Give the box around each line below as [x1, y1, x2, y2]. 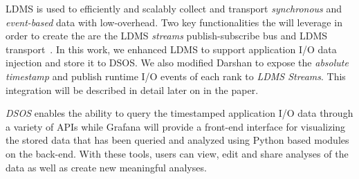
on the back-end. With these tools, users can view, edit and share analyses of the [6, 146, 349, 160]
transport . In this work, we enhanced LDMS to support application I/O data [6, 41, 337, 56]
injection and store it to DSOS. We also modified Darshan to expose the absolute [6, 55, 349, 70]
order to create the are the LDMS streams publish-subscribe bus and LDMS [6, 28, 328, 43]
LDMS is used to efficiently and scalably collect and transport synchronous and [6, 1, 342, 15]
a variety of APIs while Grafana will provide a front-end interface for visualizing [6, 119, 346, 133]
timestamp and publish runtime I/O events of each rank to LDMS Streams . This [6, 68, 346, 83]
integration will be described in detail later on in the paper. [6, 82, 259, 97]
